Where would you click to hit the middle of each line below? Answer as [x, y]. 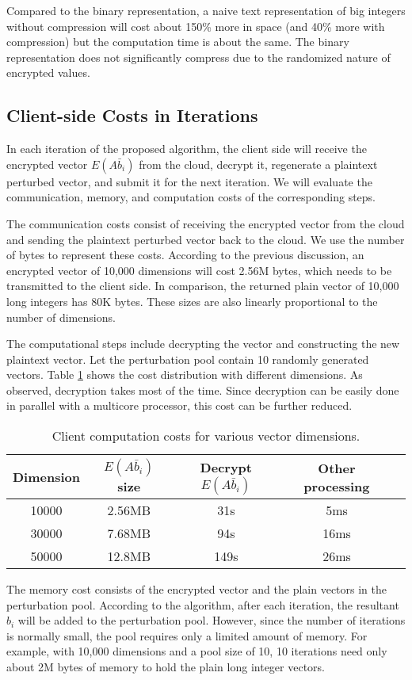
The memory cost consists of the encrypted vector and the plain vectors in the [196, 589]
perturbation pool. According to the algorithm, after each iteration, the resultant [203, 604]
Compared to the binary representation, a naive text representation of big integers [206, 10]
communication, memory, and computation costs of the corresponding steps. [191, 197]
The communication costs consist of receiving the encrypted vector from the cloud [206, 223]
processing [337, 486]
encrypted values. [48, 73]
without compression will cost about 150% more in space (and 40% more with [196, 26]
